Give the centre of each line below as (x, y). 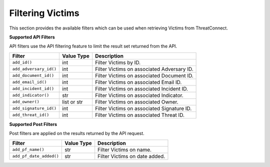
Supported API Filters (32, 37)
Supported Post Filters (33, 124)
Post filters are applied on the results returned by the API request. (77, 133)
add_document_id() (33, 76)
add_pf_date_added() (36, 156)
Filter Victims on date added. (131, 156)
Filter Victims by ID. (118, 62)
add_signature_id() (34, 108)
